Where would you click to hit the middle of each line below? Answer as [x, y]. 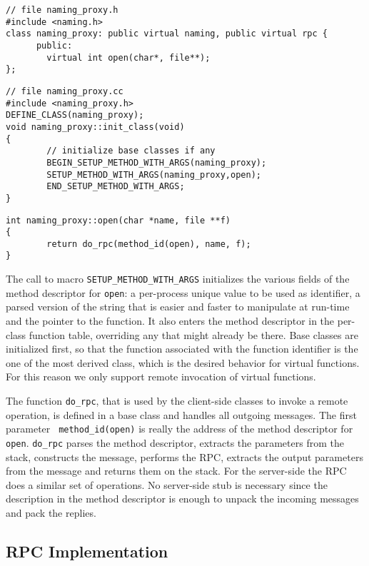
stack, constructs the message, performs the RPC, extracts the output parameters [184, 456]
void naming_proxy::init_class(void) [95, 127]
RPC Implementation [87, 551]
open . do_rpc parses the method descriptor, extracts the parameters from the [175, 442]
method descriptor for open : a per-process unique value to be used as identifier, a [183, 292]
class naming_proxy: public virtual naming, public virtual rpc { [167, 34]
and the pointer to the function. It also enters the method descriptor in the [170, 321]
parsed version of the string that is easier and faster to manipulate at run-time [178, 307]
